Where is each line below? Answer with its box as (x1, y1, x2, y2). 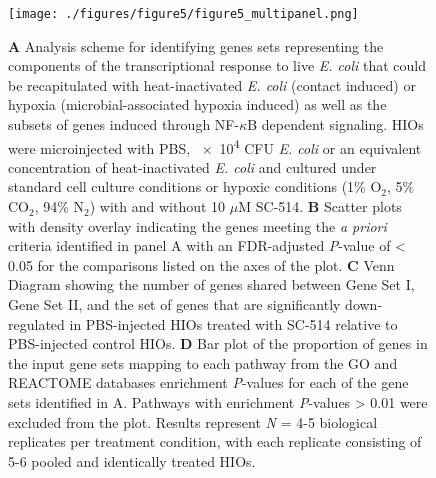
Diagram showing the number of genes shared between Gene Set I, (8, 274, 415, 295)
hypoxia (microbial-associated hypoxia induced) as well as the (8, 94, 387, 115)
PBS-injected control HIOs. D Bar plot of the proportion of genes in (8, 333, 428, 354)
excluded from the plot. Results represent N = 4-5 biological (8, 411, 378, 432)
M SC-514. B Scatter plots (238, 196, 402, 217)
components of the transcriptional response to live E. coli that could (8, 55, 427, 76)
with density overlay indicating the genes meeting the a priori (8, 215, 387, 236)
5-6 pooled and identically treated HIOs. (8, 450, 256, 471)
